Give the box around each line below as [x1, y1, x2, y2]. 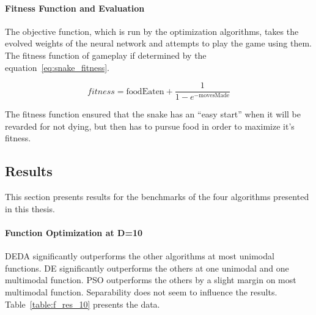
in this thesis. [5, 202, 55, 215]
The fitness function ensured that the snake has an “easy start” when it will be [5, 108, 301, 120]
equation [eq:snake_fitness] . [5, 61, 109, 73]
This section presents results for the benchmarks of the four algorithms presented [5, 190, 309, 203]
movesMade [199, 92, 230, 99]
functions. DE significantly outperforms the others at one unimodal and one [5, 261, 289, 274]
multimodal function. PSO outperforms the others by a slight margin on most [5, 273, 296, 286]
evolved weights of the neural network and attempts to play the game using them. [5, 37, 312, 50]
